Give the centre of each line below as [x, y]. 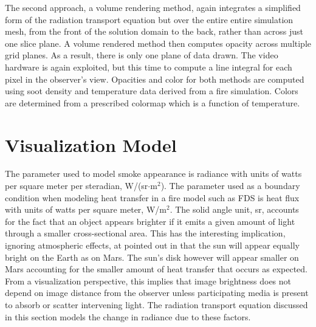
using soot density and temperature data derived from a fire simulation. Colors [152, 91]
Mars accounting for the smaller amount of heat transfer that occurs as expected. [156, 269]
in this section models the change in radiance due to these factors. [128, 316]
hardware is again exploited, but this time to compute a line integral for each [149, 67]
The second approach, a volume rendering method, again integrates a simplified [153, 7]
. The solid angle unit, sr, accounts [234, 209]
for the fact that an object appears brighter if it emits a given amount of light [150, 221]
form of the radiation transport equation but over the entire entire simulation [149, 19]
